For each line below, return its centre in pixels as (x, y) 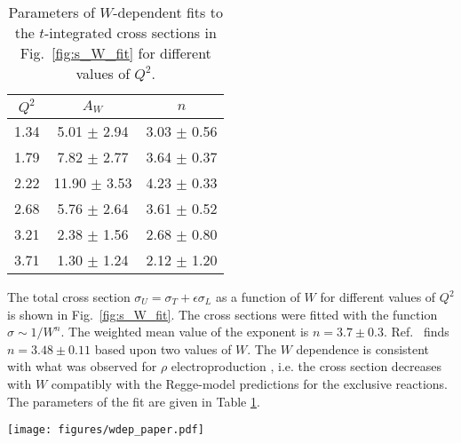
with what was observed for (82, 366)
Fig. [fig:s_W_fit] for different (115, 53)
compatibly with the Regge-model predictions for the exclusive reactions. (249, 383)
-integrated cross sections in (131, 32)
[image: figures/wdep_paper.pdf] (106, 430)
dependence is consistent (363, 348)
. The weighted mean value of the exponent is (185, 332)
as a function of (258, 297)
